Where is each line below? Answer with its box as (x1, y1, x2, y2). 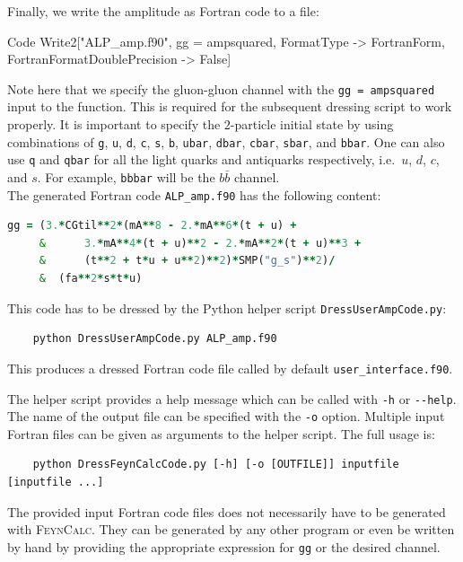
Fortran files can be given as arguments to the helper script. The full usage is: (7, 424, 435, 443)
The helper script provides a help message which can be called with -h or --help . (7, 389, 457, 408)
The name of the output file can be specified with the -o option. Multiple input (7, 407, 445, 426)
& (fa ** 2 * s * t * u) (39, 272, 143, 285)
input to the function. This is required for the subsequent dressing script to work (7, 97, 452, 116)
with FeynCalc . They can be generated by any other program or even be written (7, 520, 455, 539)
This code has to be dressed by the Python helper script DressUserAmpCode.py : (7, 298, 447, 317)
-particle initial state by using (230, 115, 394, 134)
